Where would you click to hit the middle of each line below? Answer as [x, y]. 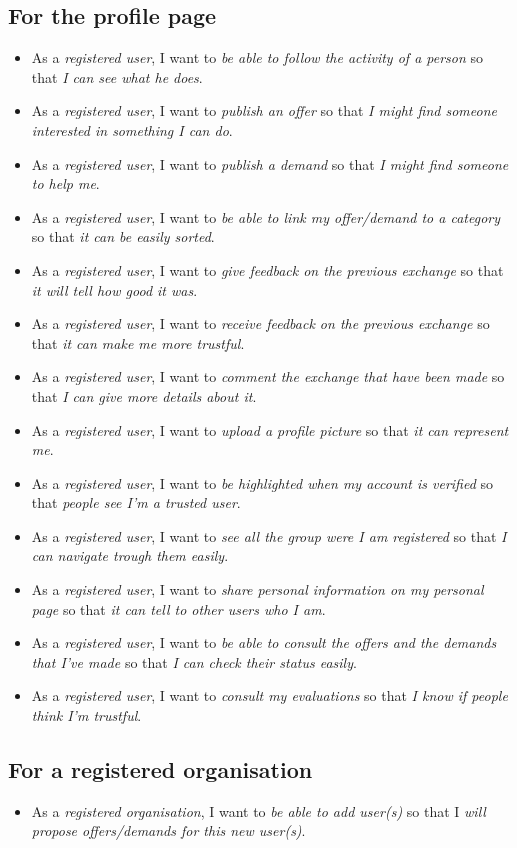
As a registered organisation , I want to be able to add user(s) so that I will [258, 810]
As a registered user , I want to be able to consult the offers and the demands [264, 642]
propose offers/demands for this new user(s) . [168, 830]
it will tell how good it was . [114, 289]
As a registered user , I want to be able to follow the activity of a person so [257, 57]
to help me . [65, 183]
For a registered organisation [160, 769]
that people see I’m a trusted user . [136, 502]
